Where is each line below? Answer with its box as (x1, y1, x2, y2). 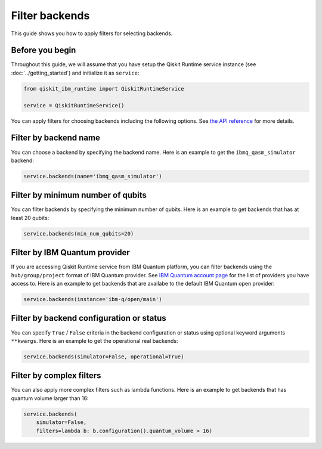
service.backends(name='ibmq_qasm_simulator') (23, 173, 162, 179)
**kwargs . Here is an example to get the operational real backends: (11, 337, 178, 344)
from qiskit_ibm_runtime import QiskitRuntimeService (23, 85, 184, 92)
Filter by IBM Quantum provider (11, 247, 131, 258)
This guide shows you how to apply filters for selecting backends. (11, 30, 173, 37)
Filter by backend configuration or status (11, 313, 166, 323)
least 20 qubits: (11, 214, 49, 221)
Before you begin (11, 45, 76, 55)
